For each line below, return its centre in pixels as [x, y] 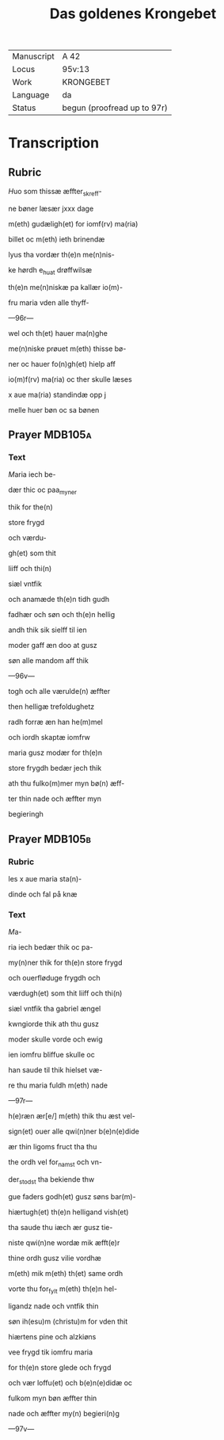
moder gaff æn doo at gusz [53, 646]
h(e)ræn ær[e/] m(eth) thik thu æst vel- [72, 1116]
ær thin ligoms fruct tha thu [53, 1147]
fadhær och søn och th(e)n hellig [62, 615]
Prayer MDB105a [50, 435]
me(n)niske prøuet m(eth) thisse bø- [67, 349]
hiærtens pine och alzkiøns [52, 1336]
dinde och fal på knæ [43, 894]
